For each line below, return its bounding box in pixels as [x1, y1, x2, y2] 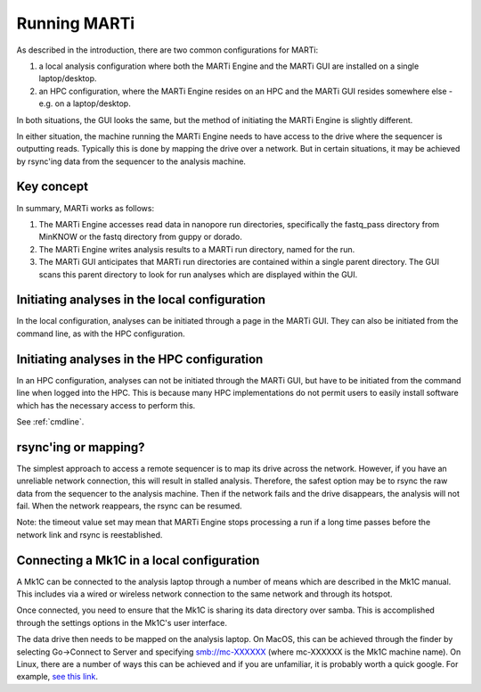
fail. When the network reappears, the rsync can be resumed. [16, 500, 242, 511]
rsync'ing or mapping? [16, 440, 146, 455]
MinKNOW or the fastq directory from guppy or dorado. [38, 232, 242, 243]
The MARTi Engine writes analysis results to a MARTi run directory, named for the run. [38, 243, 355, 254]
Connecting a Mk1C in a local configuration [16, 553, 260, 568]
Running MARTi [16, 13, 135, 33]
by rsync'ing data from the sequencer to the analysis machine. [16, 156, 247, 167]
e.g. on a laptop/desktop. [38, 98, 131, 109]
